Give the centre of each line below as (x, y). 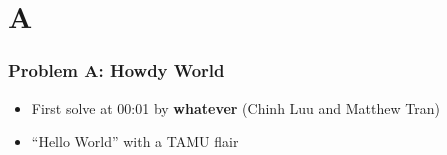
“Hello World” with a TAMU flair (135, 141)
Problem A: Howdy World (116, 70)
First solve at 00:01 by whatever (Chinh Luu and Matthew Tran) (235, 107)
